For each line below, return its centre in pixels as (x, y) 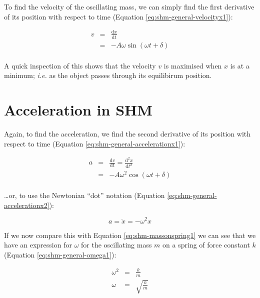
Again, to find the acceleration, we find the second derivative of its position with (127, 133)
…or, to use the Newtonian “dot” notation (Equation (84, 195)
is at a (240, 65)
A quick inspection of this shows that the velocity (80, 65)
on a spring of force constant (206, 245)
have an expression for (38, 245)
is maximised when (193, 65)
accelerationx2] (27, 205)
